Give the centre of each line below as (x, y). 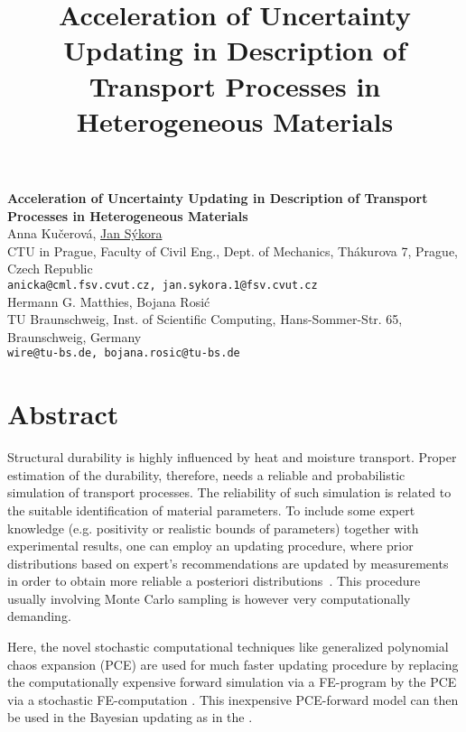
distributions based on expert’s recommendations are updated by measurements (228, 563)
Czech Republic (50, 269)
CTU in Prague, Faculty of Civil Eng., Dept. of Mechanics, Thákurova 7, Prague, (233, 250)
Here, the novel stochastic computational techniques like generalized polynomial (228, 647)
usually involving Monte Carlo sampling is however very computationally (209, 598)
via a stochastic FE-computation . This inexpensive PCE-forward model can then (233, 699)
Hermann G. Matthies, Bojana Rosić (109, 301)
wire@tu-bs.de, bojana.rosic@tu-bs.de (124, 353)
